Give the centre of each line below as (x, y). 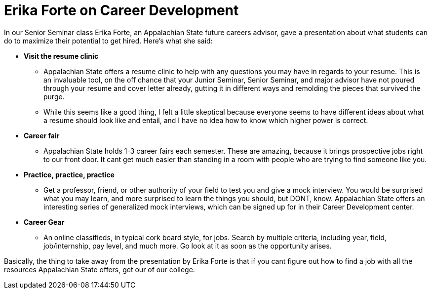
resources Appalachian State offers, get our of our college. (99, 269)
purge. (54, 96)
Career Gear (44, 222)
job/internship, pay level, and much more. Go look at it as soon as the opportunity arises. (188, 246)
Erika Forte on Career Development (121, 10)
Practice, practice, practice (69, 174)
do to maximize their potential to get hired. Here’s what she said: (108, 41)
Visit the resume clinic (61, 56)
